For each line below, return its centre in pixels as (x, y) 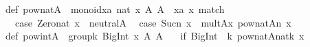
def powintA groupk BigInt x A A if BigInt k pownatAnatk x (155, 36)
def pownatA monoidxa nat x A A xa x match (115, 9)
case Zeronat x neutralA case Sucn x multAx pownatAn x (153, 22)
